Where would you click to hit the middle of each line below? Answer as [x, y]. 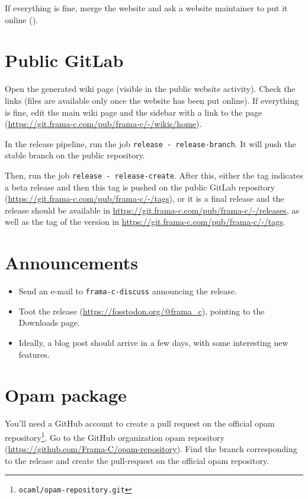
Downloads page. [49, 322]
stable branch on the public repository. [75, 155]
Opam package [66, 395]
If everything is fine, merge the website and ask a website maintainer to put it [146, 8]
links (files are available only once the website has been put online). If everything [152, 100]
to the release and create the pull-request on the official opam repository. [137, 460]
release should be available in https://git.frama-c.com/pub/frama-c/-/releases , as [152, 210]
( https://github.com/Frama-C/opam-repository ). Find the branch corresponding [151, 449]
